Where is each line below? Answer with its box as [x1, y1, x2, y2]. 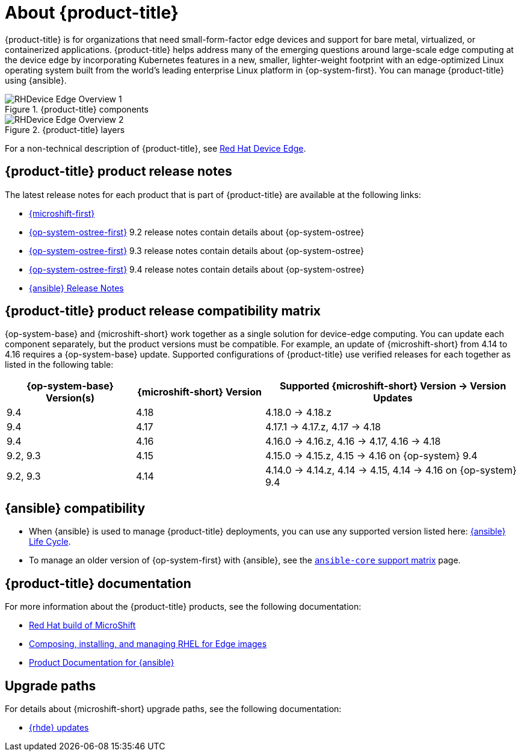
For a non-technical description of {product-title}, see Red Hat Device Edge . [5, 143, 306, 153]
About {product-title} [5, 2, 179, 23]
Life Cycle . [29, 536, 71, 547]
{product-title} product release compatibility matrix [5, 303, 321, 319]
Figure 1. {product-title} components [5, 104, 149, 114]
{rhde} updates [29, 722, 89, 733]
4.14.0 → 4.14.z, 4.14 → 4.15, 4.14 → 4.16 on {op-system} [265, 464, 517, 477]
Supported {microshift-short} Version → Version [279, 380, 507, 392]
